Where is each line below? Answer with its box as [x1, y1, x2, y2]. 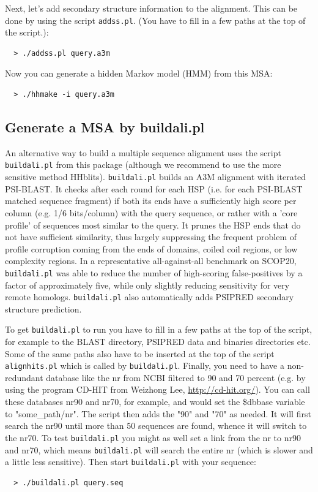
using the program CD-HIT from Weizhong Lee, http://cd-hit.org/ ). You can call [5, 383, 310, 396]
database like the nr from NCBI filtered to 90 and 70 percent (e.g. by [46, 371, 306, 384]
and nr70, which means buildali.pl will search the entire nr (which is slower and [5, 443, 313, 456]
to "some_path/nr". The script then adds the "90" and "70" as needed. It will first [5, 407, 311, 420]
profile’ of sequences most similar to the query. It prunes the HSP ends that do [5, 218, 301, 231]
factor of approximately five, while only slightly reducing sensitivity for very [5, 278, 290, 291]
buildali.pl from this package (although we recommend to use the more [5, 158, 281, 171]
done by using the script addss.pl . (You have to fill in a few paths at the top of [5, 13, 306, 26]
